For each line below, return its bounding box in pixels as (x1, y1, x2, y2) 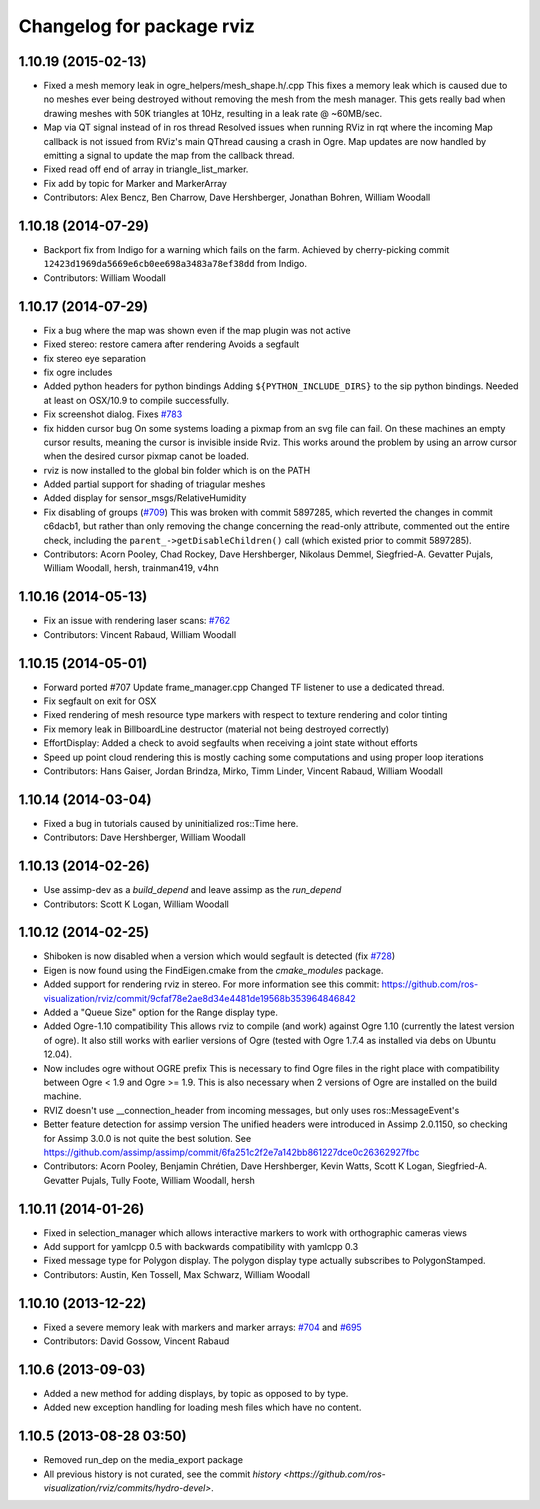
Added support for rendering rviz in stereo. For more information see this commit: (43, 978, 380, 990)
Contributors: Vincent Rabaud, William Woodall (43, 628, 237, 640)
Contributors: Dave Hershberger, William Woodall (43, 831, 246, 844)
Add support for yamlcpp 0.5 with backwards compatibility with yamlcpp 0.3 (43, 1241, 359, 1253)
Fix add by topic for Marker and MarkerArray (43, 177, 227, 189)
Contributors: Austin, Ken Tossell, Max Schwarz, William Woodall (43, 1268, 310, 1280)
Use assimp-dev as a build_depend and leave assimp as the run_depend (43, 884, 342, 896)
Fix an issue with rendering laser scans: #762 (43, 615, 231, 627)
